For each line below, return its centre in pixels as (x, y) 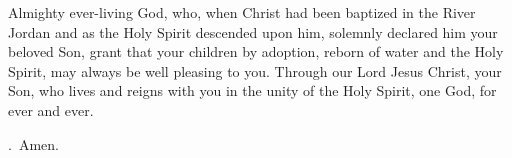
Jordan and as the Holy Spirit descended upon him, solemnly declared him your (253, 31)
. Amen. (33, 143)
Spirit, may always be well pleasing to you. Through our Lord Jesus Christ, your (255, 70)
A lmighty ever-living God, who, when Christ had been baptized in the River (242, 12)
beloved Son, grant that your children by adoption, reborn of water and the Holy (256, 51)
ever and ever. (51, 109)
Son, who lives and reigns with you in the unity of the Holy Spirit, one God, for (252, 90)
